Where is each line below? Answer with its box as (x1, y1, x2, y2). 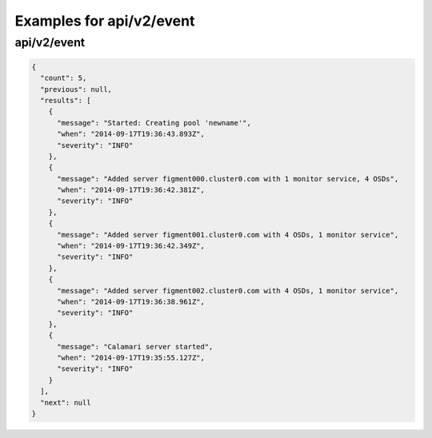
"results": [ (40, 96, 91, 105)
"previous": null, (40, 85, 112, 94)
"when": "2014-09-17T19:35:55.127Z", (57, 352, 206, 362)
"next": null (40, 398, 91, 407)
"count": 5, (40, 74, 87, 83)
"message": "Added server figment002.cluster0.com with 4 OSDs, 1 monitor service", (57, 286, 399, 295)
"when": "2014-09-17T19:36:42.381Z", (57, 185, 206, 195)
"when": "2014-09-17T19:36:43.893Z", (57, 129, 206, 139)
